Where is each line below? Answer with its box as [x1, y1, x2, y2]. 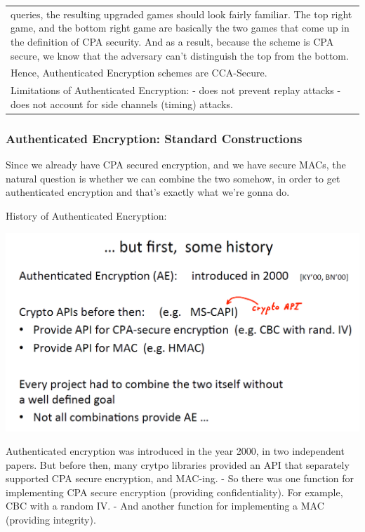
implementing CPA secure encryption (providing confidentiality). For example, [6, 484, 343, 499]
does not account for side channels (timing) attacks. [11, 96, 233, 111]
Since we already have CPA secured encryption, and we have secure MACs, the [6, 157, 346, 172]
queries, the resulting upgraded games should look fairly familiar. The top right [11, 6, 352, 21]
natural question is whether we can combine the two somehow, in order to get [6, 171, 340, 185]
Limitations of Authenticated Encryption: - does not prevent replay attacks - [11, 83, 341, 98]
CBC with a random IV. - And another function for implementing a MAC [6, 498, 324, 513]
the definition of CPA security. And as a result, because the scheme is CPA [11, 34, 334, 48]
